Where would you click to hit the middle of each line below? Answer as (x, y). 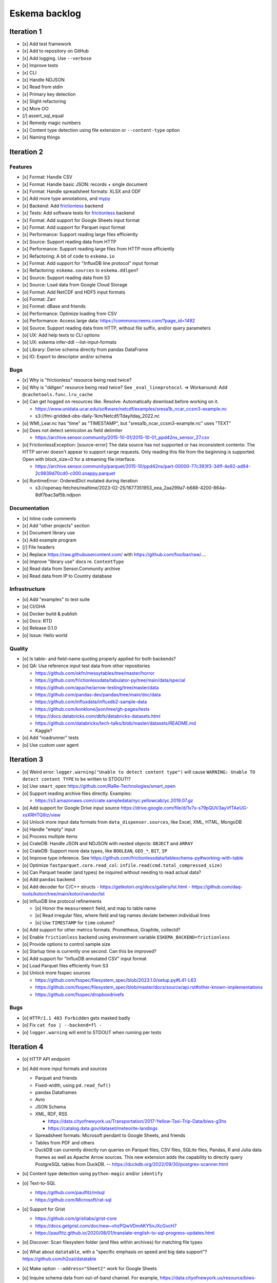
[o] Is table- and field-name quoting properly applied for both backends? (99, 658)
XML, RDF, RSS (51, 1114)
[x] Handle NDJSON (44, 80)
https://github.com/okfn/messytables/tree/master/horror (95, 673)
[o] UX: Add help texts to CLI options (61, 335)
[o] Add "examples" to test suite (56, 599)
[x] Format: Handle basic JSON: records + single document (85, 184)
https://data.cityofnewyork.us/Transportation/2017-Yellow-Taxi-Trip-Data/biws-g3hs (137, 1121)
